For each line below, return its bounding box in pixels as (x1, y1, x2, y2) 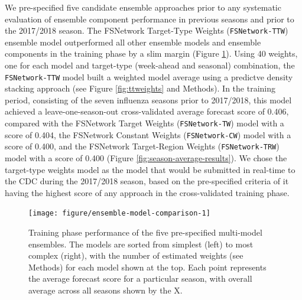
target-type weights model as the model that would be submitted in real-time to (5, 163, 295, 175)
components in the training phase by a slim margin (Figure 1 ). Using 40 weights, (5, 47, 298, 60)
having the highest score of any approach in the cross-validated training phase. (5, 186, 290, 198)
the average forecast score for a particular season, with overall (28, 272, 252, 285)
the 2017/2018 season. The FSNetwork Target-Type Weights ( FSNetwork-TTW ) (5, 24, 288, 37)
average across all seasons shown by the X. (28, 284, 183, 296)
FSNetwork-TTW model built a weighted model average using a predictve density (5, 70, 293, 83)
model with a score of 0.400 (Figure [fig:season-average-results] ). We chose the (5, 152, 287, 164)
